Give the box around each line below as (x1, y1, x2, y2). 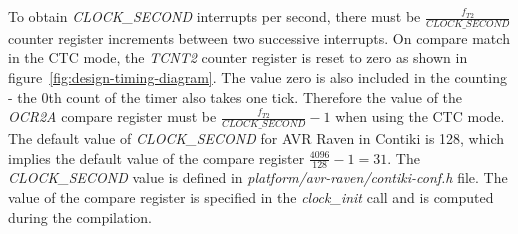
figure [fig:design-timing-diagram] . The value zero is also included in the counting (8, 67, 507, 88)
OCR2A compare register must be (8, 106, 217, 127)
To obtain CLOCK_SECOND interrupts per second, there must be (8, 6, 421, 26)
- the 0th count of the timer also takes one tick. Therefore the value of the (8, 86, 463, 107)
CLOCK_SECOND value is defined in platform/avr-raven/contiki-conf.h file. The (8, 167, 508, 188)
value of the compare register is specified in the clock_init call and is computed (8, 187, 494, 208)
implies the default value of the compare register (8, 147, 305, 168)
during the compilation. (8, 206, 152, 227)
